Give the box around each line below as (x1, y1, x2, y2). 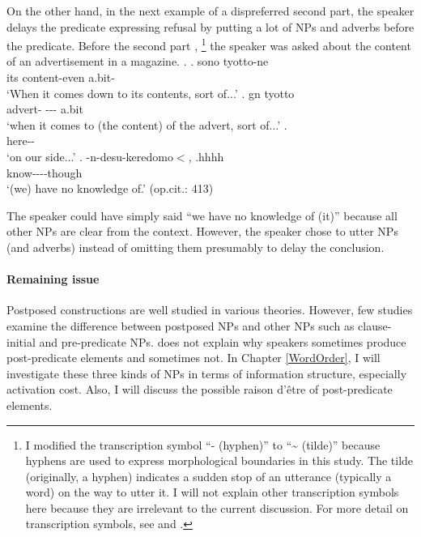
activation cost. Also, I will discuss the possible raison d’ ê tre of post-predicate (6, 381, 393, 398)
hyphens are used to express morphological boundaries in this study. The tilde (25, 452, 414, 469)
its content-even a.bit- (6, 69, 115, 86)
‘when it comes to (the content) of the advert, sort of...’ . (6, 116, 287, 133)
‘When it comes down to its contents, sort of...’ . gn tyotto (6, 84, 295, 101)
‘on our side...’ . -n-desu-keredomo (6, 148, 173, 164)
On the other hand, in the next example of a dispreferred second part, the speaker (6, 2, 415, 19)
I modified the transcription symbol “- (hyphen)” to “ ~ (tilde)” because (25, 436, 381, 453)
